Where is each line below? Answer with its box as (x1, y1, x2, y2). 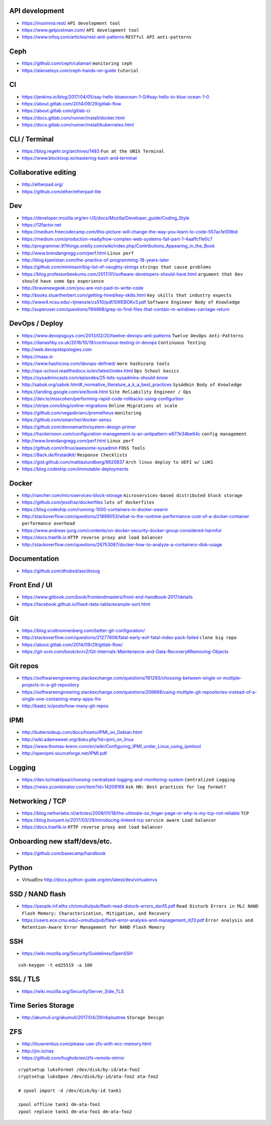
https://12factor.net (22, 221, 61, 228)
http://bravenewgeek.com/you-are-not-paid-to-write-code (22, 285, 144, 291)
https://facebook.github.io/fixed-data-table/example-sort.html (22, 601, 151, 607)
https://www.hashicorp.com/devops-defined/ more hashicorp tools (22, 360, 170, 366)
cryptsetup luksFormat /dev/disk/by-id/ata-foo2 (18, 1067, 140, 1072)
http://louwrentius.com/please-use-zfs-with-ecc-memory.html (22, 1041, 152, 1047)
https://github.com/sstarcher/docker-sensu (22, 417, 111, 423)
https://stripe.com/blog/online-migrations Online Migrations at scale (22, 403, 178, 409)
